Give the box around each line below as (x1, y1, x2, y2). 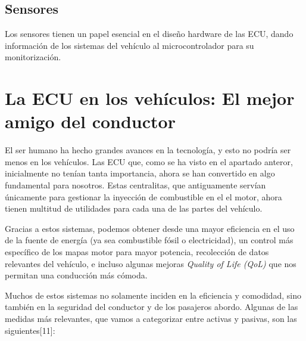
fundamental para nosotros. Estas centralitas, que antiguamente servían (5, 179, 266, 191)
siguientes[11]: (5, 324, 55, 336)
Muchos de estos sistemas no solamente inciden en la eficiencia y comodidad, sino (5, 289, 301, 301)
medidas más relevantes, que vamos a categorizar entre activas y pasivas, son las (5, 312, 297, 325)
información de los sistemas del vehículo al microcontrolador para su (5, 39, 254, 51)
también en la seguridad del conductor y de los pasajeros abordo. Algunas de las (5, 300, 298, 313)
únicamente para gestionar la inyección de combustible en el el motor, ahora (5, 190, 282, 203)
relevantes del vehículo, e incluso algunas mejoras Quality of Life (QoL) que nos (5, 257, 296, 269)
